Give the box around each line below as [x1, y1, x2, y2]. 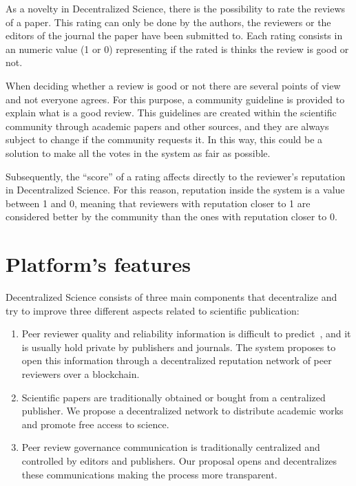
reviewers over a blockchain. [21, 367, 140, 381]
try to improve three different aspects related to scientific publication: [6, 303, 300, 317]
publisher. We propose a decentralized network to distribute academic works [21, 403, 344, 418]
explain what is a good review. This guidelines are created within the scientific [6, 105, 337, 120]
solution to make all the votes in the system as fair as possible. [6, 145, 271, 160]
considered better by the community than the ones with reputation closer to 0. [6, 209, 337, 224]
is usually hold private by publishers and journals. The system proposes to [21, 339, 336, 354]
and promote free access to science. [21, 416, 169, 431]
